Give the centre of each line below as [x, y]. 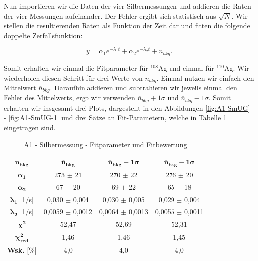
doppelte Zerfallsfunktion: [43, 35]
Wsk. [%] [22, 250]
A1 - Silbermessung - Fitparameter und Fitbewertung [106, 144]
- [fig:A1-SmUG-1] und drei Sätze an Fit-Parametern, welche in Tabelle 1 [115, 118]
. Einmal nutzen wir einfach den [205, 77]
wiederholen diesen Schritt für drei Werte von [73, 77]
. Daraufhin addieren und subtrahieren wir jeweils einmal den [143, 87]
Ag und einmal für [186, 67]
